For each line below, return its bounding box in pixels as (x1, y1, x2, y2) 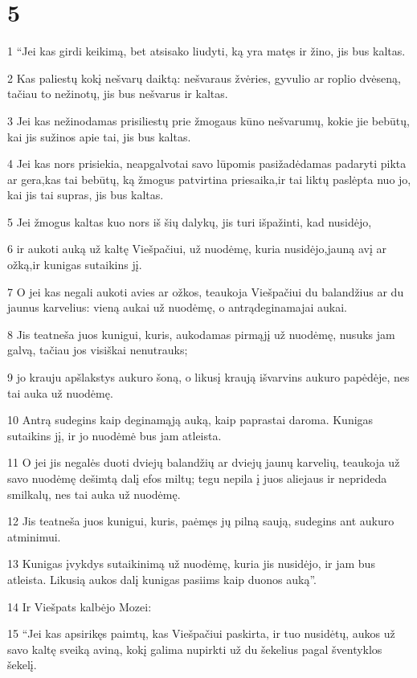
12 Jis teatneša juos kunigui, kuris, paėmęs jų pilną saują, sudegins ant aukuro (7, 513, 395, 529)
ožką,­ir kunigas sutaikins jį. (7, 256, 142, 273)
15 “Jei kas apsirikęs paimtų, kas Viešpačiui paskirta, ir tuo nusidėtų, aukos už (7, 625, 395, 642)
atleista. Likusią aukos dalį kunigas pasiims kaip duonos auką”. (7, 570, 317, 587)
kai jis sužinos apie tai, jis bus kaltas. (7, 128, 191, 145)
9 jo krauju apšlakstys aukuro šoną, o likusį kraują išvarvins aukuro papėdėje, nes (7, 369, 410, 386)
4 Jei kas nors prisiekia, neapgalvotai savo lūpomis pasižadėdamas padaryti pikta (7, 155, 407, 172)
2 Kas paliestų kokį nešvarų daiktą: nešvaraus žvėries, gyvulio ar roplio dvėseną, (7, 69, 401, 86)
